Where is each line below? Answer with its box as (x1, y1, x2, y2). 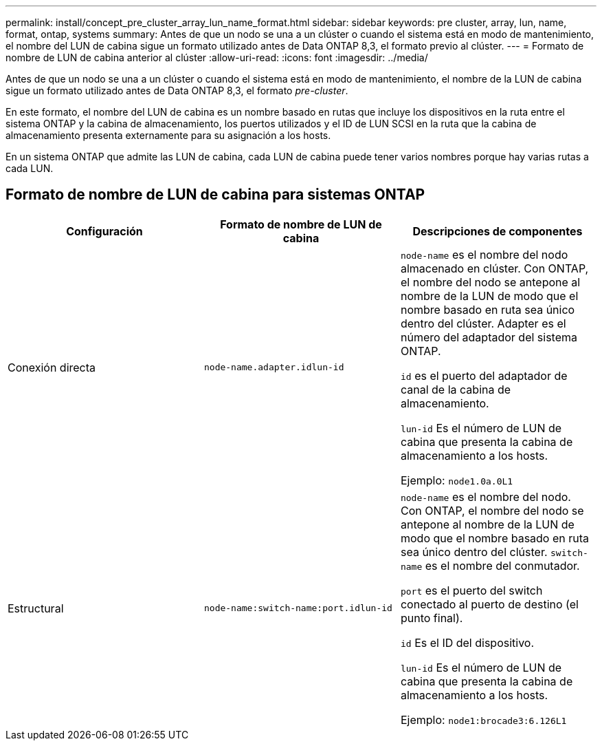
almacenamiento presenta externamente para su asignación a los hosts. (5, 129, 331, 141)
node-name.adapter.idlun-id (203, 362, 344, 373)
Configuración (66, 224, 143, 238)
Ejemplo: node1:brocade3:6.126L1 (400, 712, 567, 727)
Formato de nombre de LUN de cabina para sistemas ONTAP (5, 186, 425, 204)
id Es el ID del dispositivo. (400, 635, 535, 650)
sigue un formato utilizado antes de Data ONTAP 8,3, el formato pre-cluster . (5, 85, 348, 96)
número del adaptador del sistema (400, 330, 578, 344)
